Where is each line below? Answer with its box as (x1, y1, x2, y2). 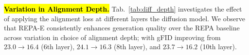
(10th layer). (199, 41, 237, 52)
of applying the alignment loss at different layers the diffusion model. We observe (4, 13, 245, 23)
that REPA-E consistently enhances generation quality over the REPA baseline (4, 23, 240, 33)
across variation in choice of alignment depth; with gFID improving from (4, 32, 221, 42)
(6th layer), (41, 41, 75, 52)
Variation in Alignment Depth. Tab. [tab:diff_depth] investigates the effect (4, 4, 242, 14)
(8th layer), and (113, 41, 161, 52)
